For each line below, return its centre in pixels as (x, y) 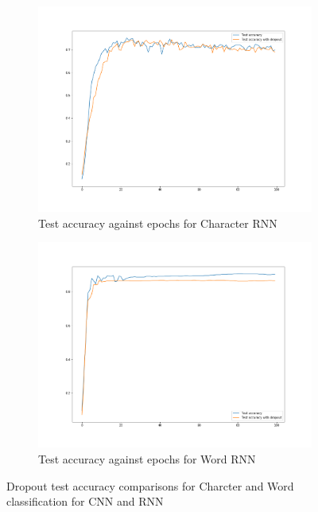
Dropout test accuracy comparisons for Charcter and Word (150, 485)
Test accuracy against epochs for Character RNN (158, 223)
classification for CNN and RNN (85, 501)
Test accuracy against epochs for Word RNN (147, 458)
